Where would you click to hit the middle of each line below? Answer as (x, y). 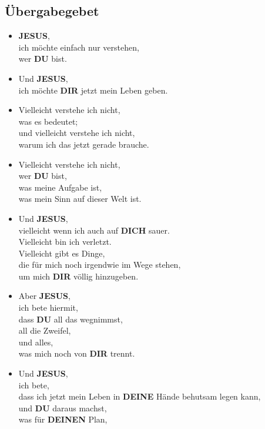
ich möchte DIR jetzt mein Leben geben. (93, 90)
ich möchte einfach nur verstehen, (79, 47)
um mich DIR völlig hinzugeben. (78, 276)
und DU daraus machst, (63, 408)
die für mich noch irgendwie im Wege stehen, (100, 265)
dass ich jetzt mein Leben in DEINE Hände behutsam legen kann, (140, 396)
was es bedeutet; (48, 121)
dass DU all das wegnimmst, (71, 319)
